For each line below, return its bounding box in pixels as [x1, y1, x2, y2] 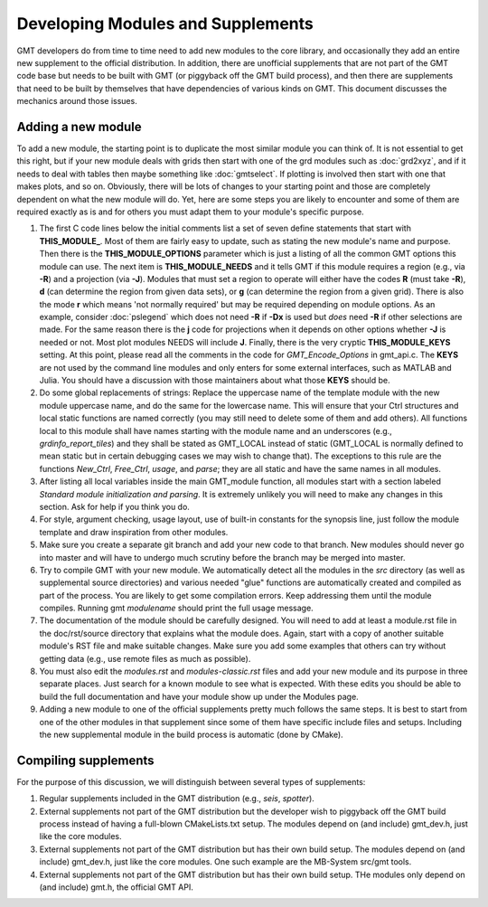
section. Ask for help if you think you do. [39, 501, 190, 512]
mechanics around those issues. [16, 96, 137, 107]
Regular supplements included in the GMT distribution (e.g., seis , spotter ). [39, 793, 315, 804]
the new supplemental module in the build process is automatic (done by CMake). [39, 729, 343, 740]
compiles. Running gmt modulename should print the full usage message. [39, 602, 314, 614]
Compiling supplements [16, 752, 155, 768]
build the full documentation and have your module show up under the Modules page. [39, 691, 359, 702]
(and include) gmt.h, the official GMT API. [39, 882, 194, 893]
